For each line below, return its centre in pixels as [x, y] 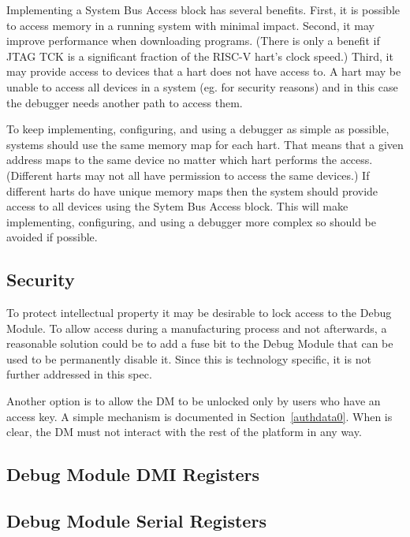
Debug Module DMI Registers [133, 474]
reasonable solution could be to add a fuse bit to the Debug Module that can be [200, 343]
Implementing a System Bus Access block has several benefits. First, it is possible [203, 9]
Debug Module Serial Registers [136, 521]
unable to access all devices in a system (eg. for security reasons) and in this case [202, 86]
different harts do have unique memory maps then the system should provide [192, 190]
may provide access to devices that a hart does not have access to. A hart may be [204, 71]
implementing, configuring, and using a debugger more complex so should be [191, 221]
